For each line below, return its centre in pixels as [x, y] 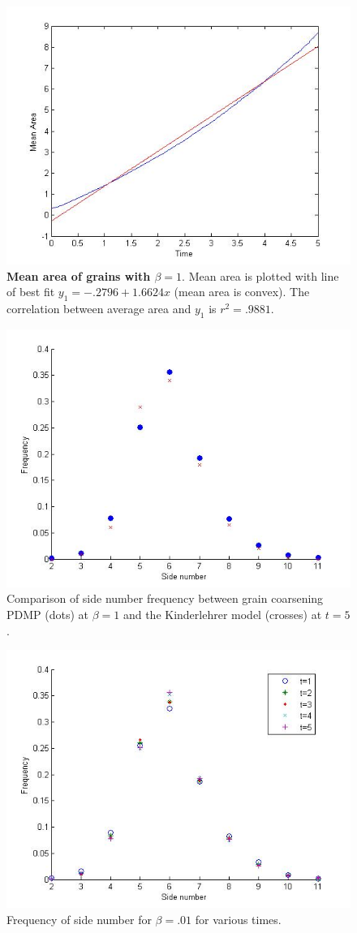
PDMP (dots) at [48, 614]
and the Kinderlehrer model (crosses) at [222, 614]
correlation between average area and [99, 308]
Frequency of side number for [79, 919]
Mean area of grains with [79, 275]
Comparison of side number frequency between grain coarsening [165, 598]
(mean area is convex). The [242, 292]
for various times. [238, 919]
